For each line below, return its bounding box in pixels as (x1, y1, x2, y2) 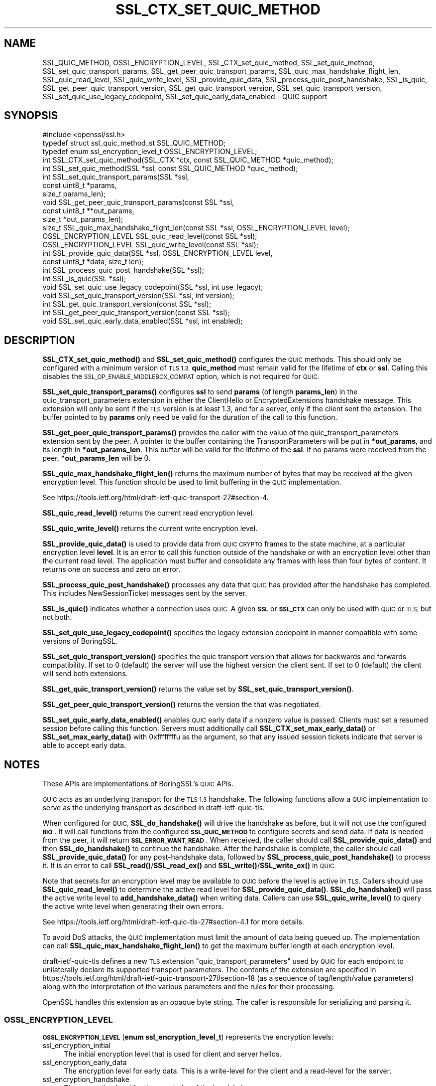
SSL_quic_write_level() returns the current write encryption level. (42, 524, 258, 533)
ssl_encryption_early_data (42, 1058, 127, 1067)
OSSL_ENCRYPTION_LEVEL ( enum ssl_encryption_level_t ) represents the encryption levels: (42, 1032, 333, 1041)
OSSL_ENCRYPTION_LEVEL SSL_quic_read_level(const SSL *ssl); (42, 232, 257, 241)
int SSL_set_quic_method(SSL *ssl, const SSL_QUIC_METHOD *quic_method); (42, 164, 298, 173)
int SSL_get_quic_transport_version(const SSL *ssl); (42, 300, 212, 309)
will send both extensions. (42, 669, 128, 678)
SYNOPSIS (4, 109, 58, 122)
